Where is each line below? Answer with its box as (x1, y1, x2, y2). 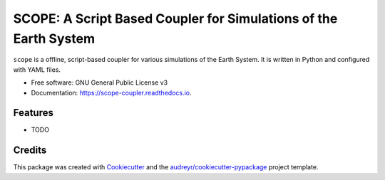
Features (13, 107, 53, 119)
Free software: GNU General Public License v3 (31, 78, 168, 87)
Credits (13, 144, 47, 157)
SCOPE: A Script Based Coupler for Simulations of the (13, 11, 338, 26)
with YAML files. (13, 65, 61, 74)
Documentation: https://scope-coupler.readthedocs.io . (31, 88, 192, 97)
